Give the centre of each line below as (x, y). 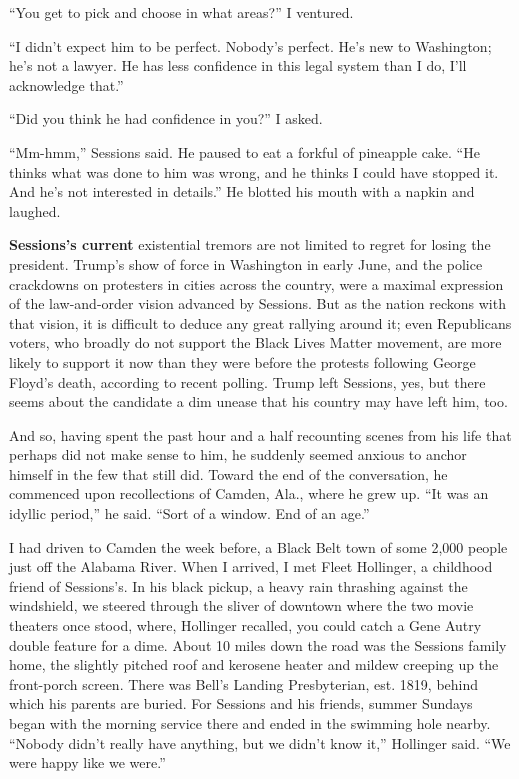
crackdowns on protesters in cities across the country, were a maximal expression (256, 283)
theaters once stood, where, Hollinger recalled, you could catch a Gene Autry (245, 625)
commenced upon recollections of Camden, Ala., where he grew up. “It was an (249, 493)
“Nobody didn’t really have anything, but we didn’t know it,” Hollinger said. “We (260, 742)
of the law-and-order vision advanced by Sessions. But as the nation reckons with (257, 303)
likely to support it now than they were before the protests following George (242, 361)
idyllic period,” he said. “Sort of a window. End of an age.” (189, 513)
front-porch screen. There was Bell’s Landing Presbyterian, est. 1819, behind (244, 683)
